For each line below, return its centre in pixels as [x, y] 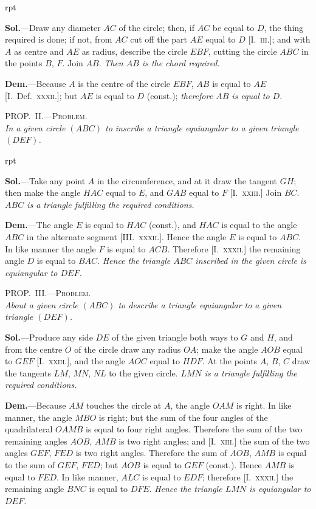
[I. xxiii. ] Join [256, 192]
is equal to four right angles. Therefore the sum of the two [194, 429]
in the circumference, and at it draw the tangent [187, 180]
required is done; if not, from [59, 39]
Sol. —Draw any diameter [53, 27]
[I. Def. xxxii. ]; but [41, 95]
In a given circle [35, 127]
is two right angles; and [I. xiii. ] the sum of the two [214, 441]
